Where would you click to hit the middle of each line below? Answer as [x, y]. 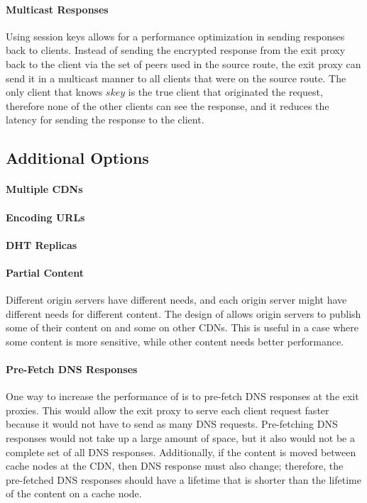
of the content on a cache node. [74, 493]
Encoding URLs [45, 217]
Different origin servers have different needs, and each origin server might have [176, 300]
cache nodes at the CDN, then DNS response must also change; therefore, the [175, 466]
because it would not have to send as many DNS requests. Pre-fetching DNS [172, 424]
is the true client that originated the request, [225, 92]
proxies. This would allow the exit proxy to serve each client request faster [168, 410]
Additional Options [77, 158]
